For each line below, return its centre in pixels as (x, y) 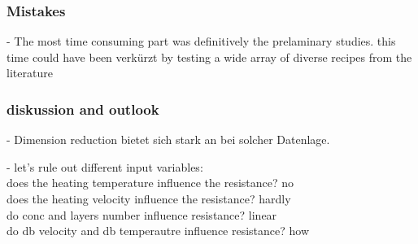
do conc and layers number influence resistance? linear (142, 214)
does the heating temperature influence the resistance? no (150, 183)
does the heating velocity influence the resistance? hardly (149, 198)
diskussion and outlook (83, 109)
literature (30, 73)
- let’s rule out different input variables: (105, 166)
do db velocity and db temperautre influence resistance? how (158, 231)
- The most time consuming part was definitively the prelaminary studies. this (201, 41)
